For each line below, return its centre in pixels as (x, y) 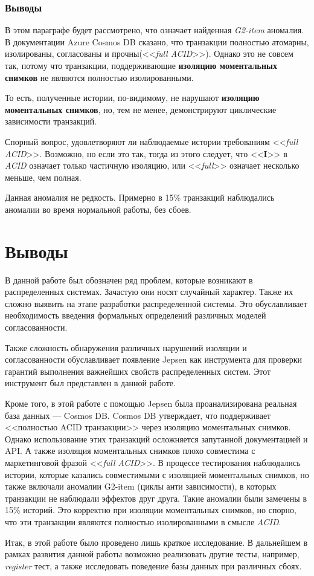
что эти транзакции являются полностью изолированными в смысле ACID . (143, 521)
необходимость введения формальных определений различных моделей (136, 315)
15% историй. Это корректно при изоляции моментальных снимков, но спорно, (151, 510)
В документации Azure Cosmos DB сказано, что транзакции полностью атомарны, (157, 41)
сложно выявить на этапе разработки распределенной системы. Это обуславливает (156, 303)
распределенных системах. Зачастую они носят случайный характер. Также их (149, 292)
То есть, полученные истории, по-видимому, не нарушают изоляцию (132, 98)
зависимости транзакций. (51, 121)
